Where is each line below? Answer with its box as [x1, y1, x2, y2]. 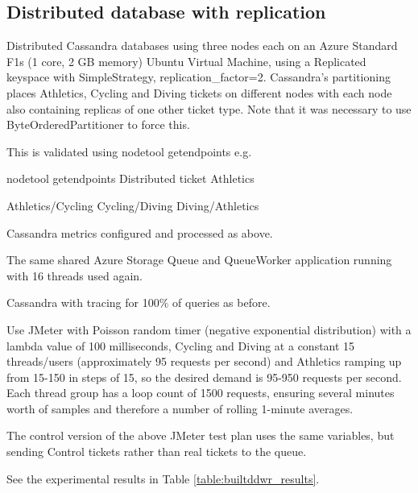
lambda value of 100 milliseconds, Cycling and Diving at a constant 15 [6, 337, 355, 354]
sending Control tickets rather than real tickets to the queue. [6, 443, 307, 460]
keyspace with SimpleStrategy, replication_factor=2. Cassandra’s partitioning [6, 68, 391, 85]
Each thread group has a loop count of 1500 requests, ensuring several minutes [6, 384, 395, 401]
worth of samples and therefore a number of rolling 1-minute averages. [6, 400, 354, 416]
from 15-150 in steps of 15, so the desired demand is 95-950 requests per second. [6, 368, 402, 385]
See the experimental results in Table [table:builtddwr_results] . [6, 470, 320, 487]
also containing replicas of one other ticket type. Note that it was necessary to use [6, 100, 412, 117]
